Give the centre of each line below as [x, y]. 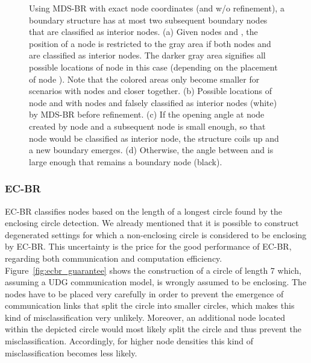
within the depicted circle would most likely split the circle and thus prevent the [153, 329]
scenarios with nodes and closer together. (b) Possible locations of [150, 91]
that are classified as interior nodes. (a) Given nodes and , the [143, 32]
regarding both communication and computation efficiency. [114, 258]
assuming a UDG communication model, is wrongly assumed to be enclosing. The [156, 282]
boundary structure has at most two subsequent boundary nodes [148, 20]
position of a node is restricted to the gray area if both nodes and [150, 43]
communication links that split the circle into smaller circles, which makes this [150, 305]
